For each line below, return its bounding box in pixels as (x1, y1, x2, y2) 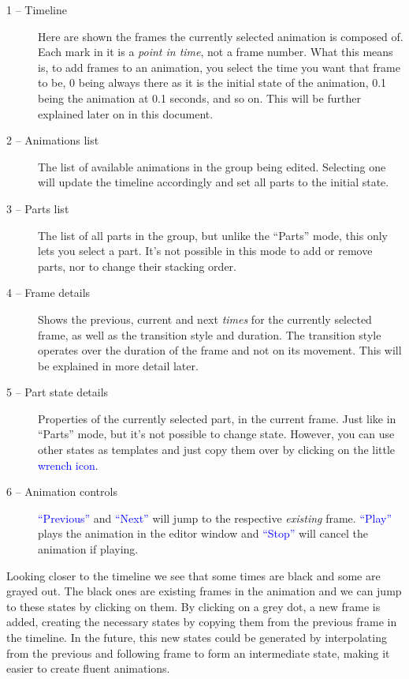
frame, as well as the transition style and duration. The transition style (38, 326, 381, 343)
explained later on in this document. (38, 105, 214, 122)
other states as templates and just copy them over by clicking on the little (38, 441, 396, 458)
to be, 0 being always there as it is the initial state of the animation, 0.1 (38, 74, 387, 91)
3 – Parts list (6, 200, 69, 216)
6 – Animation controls (6, 483, 117, 500)
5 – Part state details (6, 384, 109, 400)
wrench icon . (38, 456, 99, 473)
